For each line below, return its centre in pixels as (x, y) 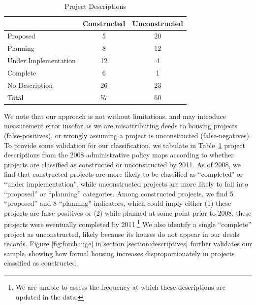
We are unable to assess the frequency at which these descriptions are (120, 286)
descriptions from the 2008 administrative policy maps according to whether (119, 155)
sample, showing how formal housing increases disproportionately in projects (119, 253)
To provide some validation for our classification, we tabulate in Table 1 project (125, 145)
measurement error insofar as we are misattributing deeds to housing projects (121, 126)
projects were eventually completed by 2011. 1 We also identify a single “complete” (128, 223)
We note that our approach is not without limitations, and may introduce (115, 116)
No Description (30, 85)
